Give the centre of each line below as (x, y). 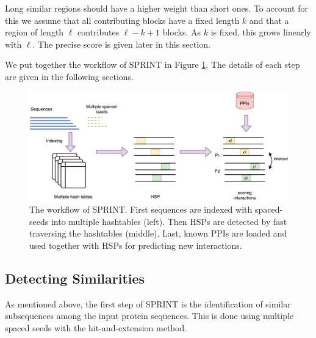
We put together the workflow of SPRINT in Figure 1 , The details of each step (153, 64)
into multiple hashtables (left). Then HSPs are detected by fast (169, 221)
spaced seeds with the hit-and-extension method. (96, 327)
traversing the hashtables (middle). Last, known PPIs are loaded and (158, 233)
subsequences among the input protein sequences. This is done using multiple (149, 316)
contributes (99, 32)
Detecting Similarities (75, 278)
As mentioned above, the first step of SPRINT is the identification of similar (148, 303)
